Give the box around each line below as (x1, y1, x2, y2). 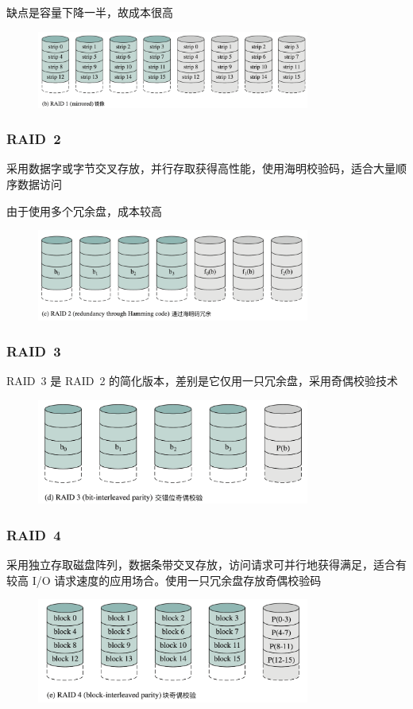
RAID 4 (6, 524, 61, 544)
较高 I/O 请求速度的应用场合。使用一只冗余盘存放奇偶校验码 (6, 571, 322, 588)
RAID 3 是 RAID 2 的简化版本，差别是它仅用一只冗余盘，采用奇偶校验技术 (6, 372, 399, 389)
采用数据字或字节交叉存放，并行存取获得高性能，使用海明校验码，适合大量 (6, 160, 396, 177)
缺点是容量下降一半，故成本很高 (6, 4, 173, 20)
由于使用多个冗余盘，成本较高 (6, 202, 162, 219)
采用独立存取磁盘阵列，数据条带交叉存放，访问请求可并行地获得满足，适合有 (6, 555, 407, 572)
